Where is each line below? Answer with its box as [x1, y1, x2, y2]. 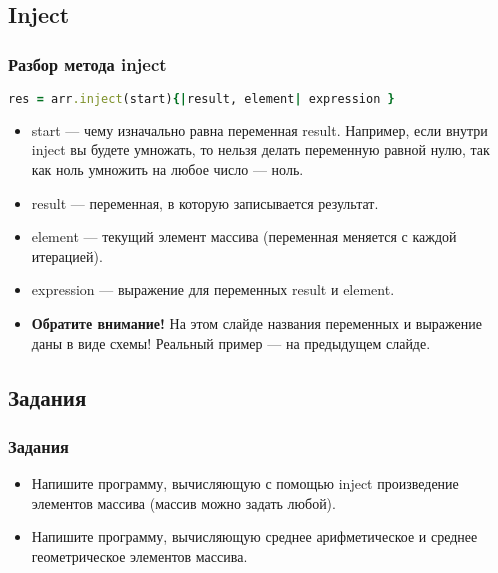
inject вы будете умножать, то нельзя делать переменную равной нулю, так [31, 139, 490, 160]
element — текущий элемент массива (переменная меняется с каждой [31, 226, 457, 247]
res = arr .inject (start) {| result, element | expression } [8, 92, 395, 106]
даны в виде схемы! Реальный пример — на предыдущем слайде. [31, 332, 431, 353]
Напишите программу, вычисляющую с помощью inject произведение [31, 473, 459, 494]
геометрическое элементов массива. [31, 546, 248, 566]
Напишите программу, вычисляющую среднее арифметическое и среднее [31, 526, 478, 547]
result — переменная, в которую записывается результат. [31, 192, 379, 213]
